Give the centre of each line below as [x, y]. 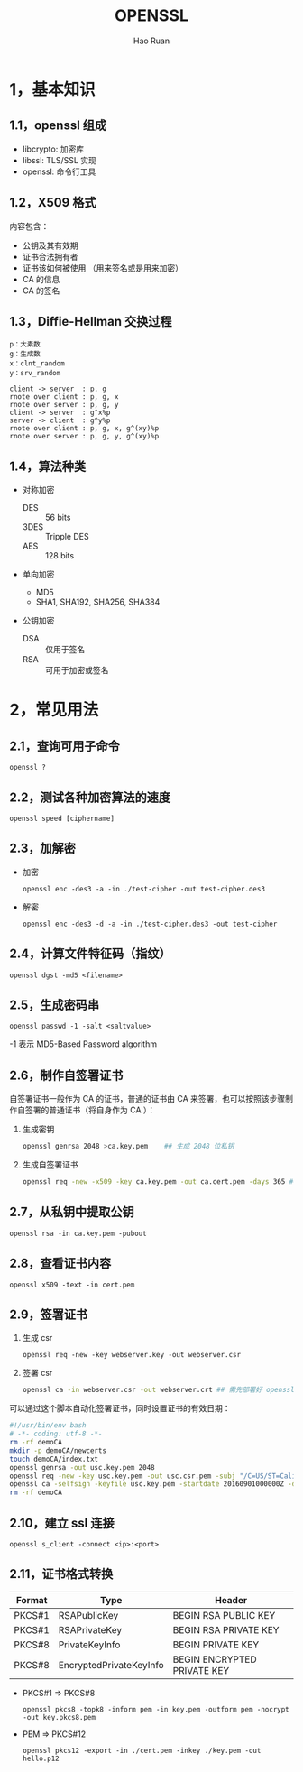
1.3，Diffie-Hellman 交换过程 [91, 321]
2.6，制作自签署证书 [66, 1075]
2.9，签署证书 [49, 1315]
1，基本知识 [53, 89]
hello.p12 [41, 1758]
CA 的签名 [41, 291]
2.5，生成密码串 [55, 1006]
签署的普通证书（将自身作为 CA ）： [90, 1110]
